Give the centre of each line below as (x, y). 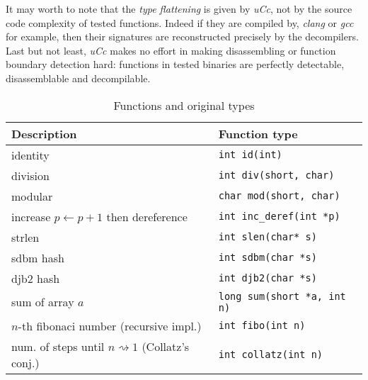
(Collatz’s (166, 346)
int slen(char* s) (268, 237)
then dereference (147, 216)
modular (32, 196)
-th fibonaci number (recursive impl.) (110, 325)
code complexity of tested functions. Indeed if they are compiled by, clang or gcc (180, 22)
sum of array (43, 302)
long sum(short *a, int (282, 296)
